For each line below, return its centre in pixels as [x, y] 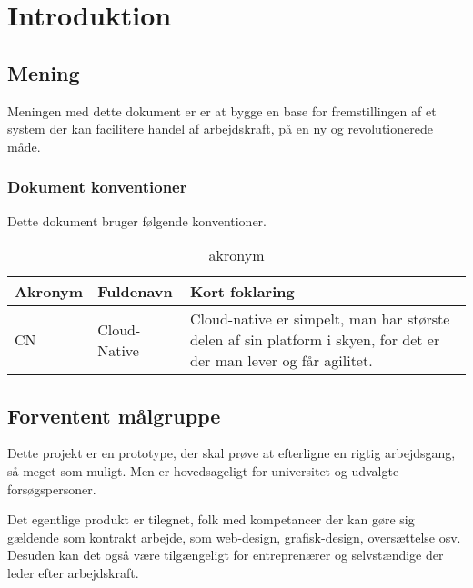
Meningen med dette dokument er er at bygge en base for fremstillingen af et [222, 110]
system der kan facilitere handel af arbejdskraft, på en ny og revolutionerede [220, 129]
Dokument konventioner [97, 187]
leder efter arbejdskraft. [73, 572]
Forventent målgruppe [114, 415]
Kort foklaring [242, 292]
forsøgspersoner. [52, 488]
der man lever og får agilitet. [282, 361]
